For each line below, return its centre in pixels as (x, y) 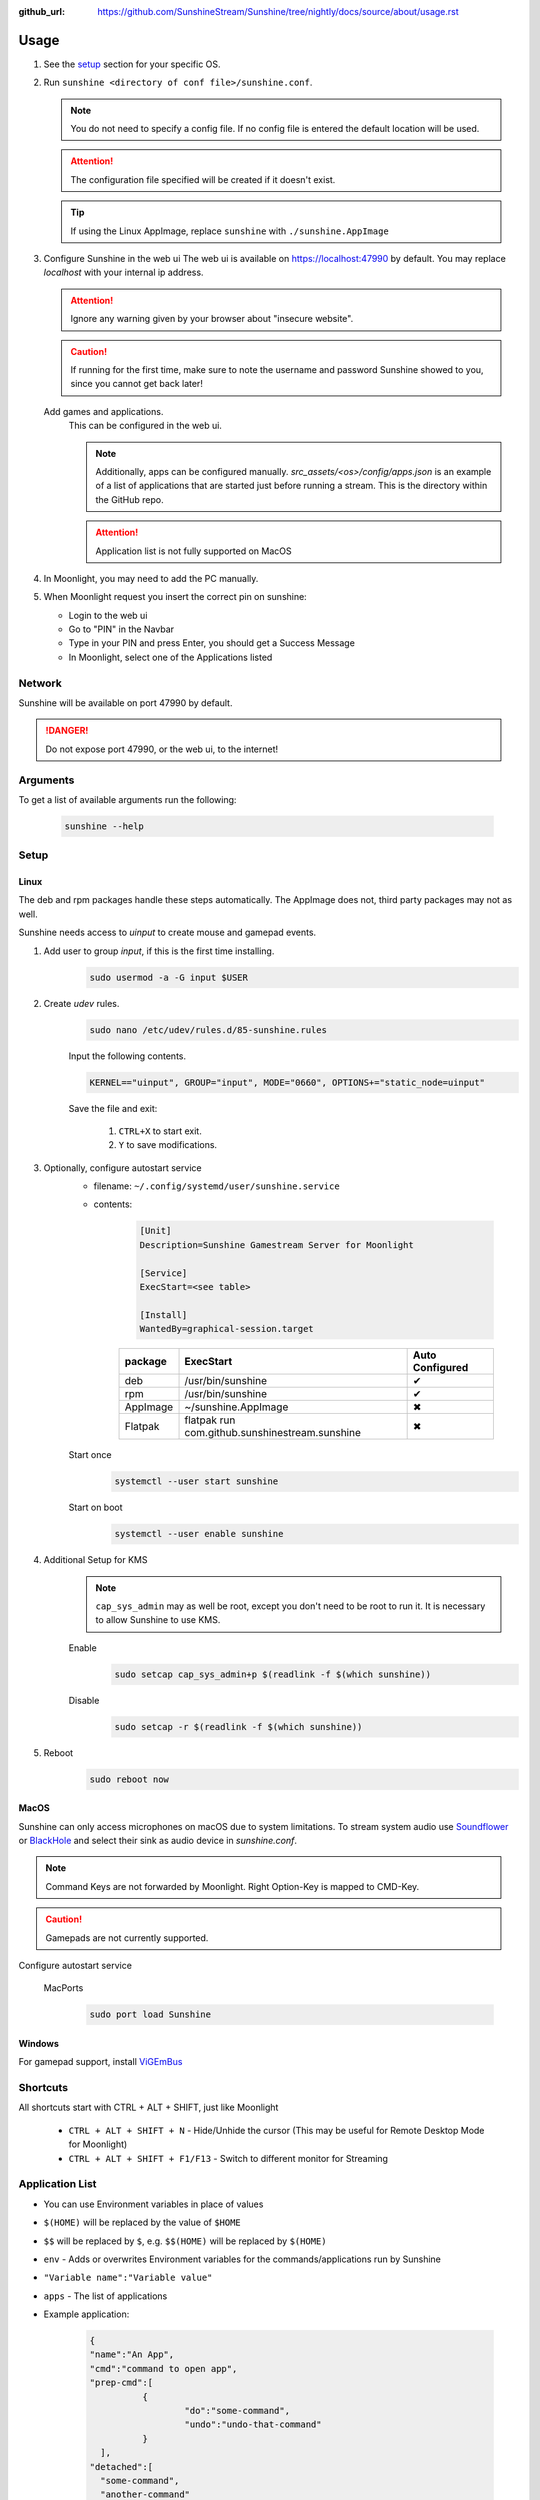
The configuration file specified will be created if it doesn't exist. (203, 179)
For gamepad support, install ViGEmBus (100, 2062)
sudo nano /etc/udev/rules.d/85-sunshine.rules (208, 1029)
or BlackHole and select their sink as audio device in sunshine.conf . (157, 1840)
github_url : (41, 11)
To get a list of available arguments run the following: (127, 799)
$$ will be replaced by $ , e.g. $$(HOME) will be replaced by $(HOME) (185, 2241)
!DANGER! (67, 731)
